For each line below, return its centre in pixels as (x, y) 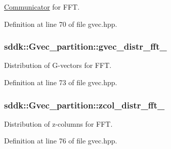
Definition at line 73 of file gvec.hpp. (61, 82)
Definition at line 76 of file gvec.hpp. (61, 141)
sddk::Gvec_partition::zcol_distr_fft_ (84, 105)
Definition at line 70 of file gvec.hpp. (61, 24)
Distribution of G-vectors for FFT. (58, 65)
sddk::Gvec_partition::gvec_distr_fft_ (85, 46)
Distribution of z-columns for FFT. (58, 123)
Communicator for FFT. (42, 7)
